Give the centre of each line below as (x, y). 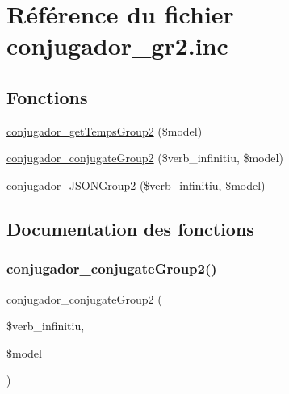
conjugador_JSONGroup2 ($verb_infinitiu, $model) (136, 184)
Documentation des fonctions (130, 228)
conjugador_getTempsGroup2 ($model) (105, 130)
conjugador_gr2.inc (117, 46)
